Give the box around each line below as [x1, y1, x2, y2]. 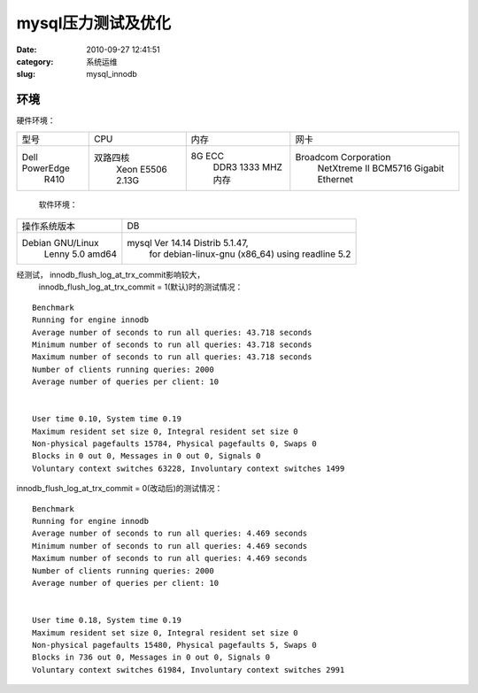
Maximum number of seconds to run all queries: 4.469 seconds [32, 553, 308, 564]
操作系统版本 [21, 220, 75, 233]
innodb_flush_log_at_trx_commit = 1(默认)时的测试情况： [38, 281, 243, 292]
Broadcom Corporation [295, 150, 391, 163]
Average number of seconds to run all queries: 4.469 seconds [32, 528, 308, 539]
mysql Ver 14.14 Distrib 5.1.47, [127, 237, 249, 250]
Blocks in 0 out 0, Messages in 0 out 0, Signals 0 [32, 451, 261, 461]
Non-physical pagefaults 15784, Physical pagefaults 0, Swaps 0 [32, 439, 318, 449]
